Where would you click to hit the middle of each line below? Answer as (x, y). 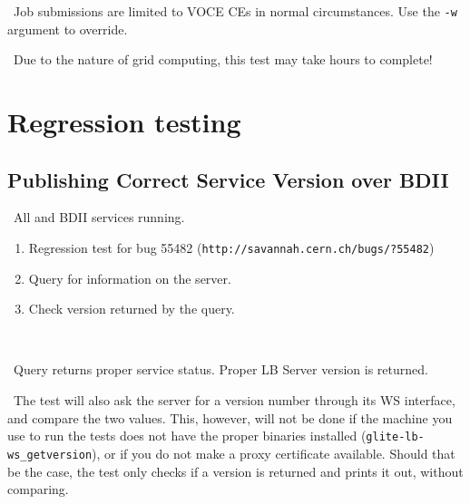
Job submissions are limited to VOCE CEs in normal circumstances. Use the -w (235, 11)
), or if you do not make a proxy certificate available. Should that (274, 453)
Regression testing (124, 122)
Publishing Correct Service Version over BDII (228, 179)
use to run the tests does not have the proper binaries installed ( (187, 436)
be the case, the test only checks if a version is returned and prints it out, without (235, 471)
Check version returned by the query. (132, 309)
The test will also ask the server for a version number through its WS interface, (234, 400)
